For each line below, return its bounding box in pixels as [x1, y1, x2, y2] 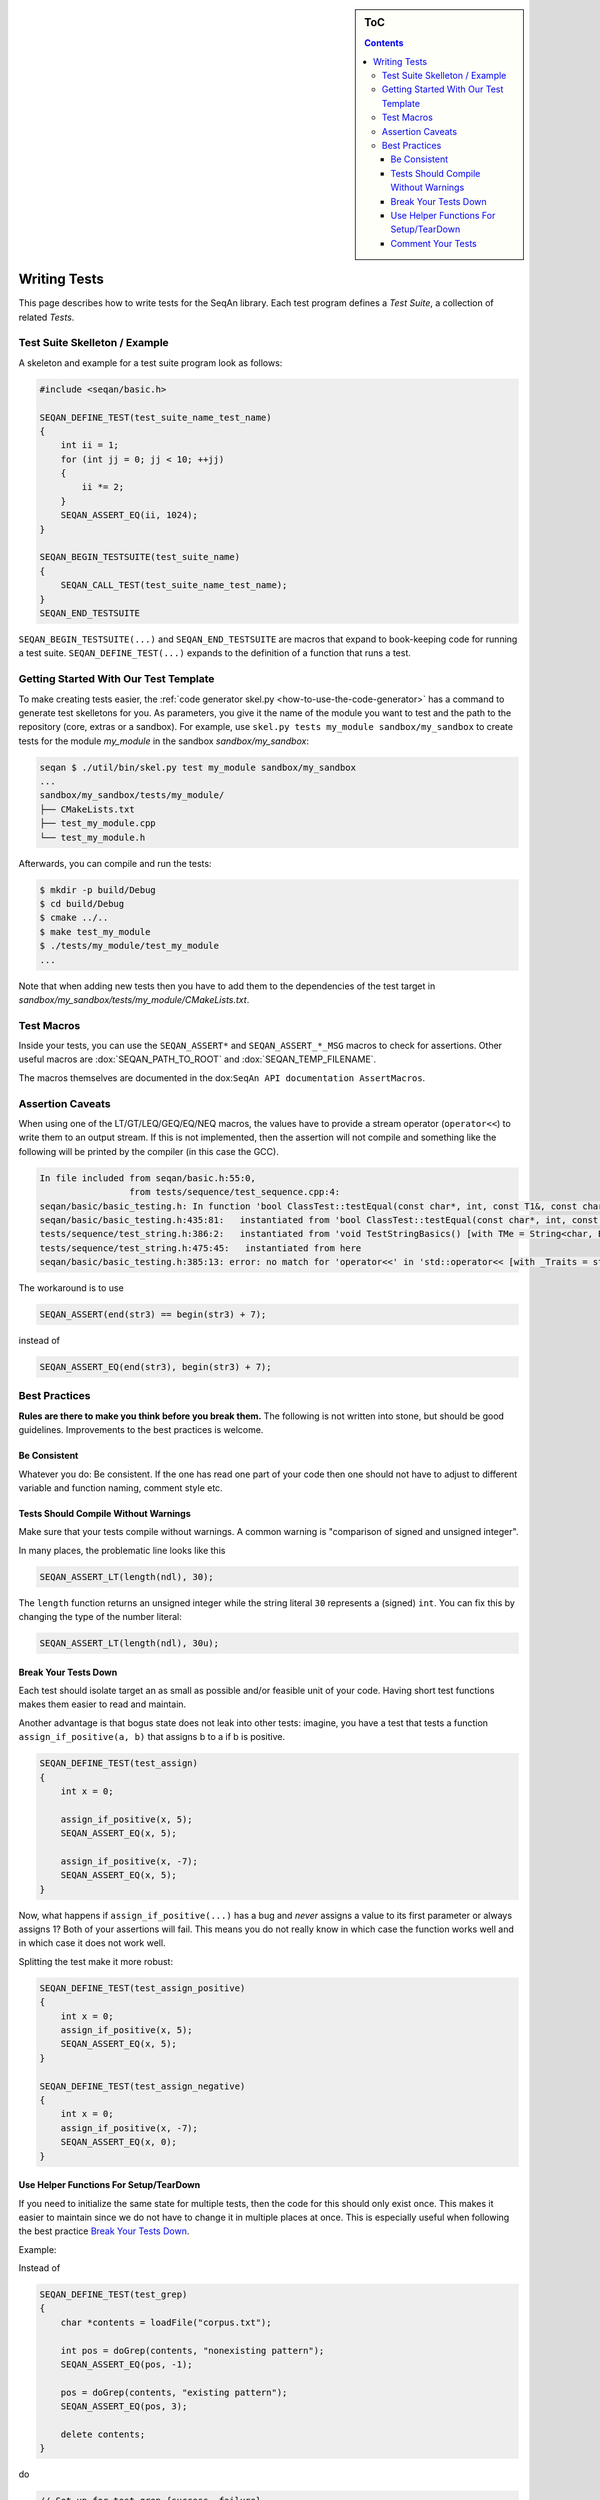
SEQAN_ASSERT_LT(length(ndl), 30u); [39, 1638, 220, 1649]
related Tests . [18, 311, 75, 323]
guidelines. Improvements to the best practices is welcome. [18, 1424, 264, 1436]
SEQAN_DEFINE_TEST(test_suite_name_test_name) [39, 411, 272, 423]
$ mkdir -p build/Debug [39, 884, 157, 895]
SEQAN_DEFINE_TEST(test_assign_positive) [39, 1982, 246, 1994]
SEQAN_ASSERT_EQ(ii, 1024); [60, 510, 199, 521]
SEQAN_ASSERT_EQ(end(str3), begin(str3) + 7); [39, 1361, 272, 1373]
